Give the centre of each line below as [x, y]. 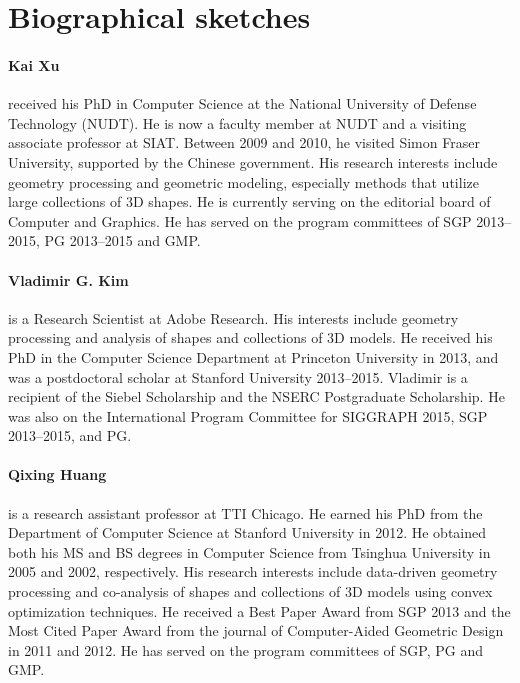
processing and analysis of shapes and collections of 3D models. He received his [250, 337]
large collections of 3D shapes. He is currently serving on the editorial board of [249, 201]
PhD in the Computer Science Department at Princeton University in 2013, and [253, 356]
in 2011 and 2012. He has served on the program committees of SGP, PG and [245, 649]
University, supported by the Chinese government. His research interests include [253, 161]
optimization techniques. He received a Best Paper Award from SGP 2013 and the [259, 610]
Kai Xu [34, 64]
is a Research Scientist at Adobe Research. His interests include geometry [233, 317]
